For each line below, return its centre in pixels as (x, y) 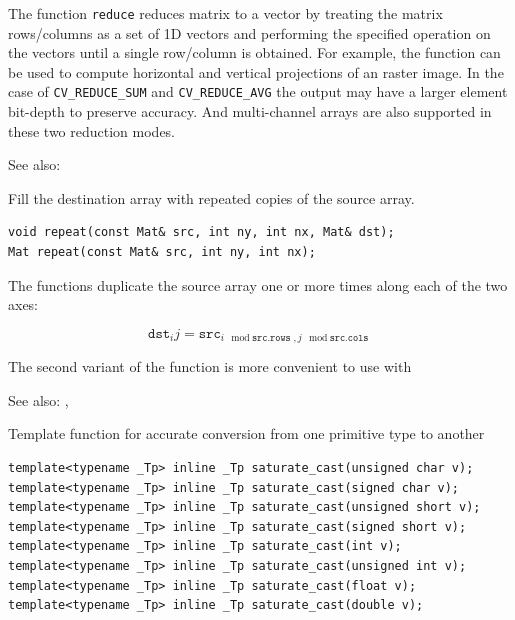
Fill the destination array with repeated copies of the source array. (211, 197)
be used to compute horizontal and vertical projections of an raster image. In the (256, 71)
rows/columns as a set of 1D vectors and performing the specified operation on (249, 32)
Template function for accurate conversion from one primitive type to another (246, 433)
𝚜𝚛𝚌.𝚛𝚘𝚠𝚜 (271, 338)
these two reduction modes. (92, 130)
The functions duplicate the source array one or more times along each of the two (258, 284)
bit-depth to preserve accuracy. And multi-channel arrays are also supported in (250, 111)
